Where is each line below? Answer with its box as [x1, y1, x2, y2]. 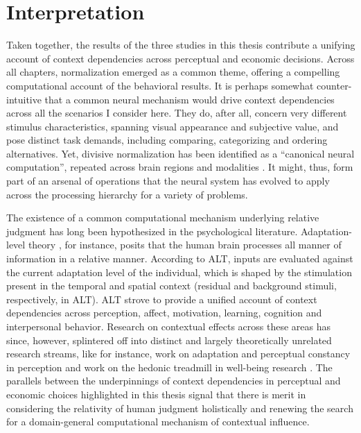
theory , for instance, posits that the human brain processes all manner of [28, 237, 342, 252]
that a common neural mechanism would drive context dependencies [44, 92, 335, 106]
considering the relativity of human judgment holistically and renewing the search [6, 400, 353, 415]
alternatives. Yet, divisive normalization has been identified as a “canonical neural [6, 146, 355, 160]
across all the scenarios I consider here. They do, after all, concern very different [6, 105, 347, 120]
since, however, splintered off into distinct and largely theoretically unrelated [6, 332, 332, 347]
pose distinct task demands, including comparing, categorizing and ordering [6, 133, 328, 147]
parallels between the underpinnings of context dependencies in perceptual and [6, 373, 341, 388]
